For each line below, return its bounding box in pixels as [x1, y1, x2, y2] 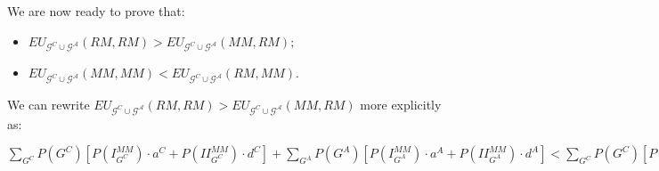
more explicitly [360, 95, 442, 114]
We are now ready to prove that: [7, 2, 185, 20]
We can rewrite [7, 95, 90, 114]
